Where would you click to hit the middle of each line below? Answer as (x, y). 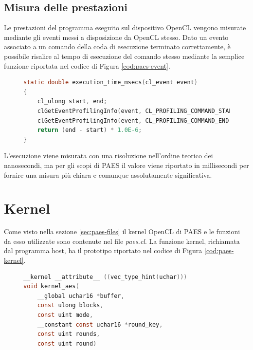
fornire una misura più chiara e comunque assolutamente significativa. (108, 175)
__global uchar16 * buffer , (81, 296)
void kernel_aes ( (51, 286)
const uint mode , (65, 315)
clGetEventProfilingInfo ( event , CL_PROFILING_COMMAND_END (133, 120)
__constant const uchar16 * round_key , (100, 324)
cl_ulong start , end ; (72, 101)
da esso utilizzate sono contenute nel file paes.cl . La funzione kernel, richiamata (122, 241)
